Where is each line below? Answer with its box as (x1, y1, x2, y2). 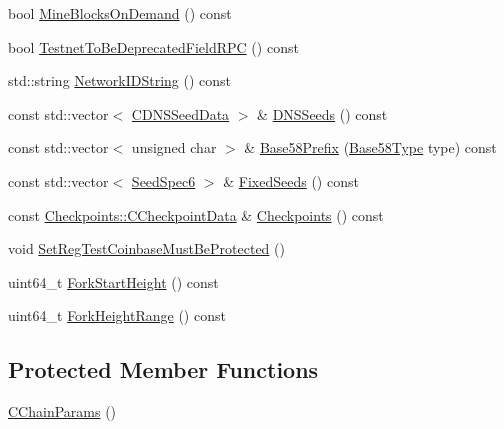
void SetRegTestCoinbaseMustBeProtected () (8, 238, 285, 259)
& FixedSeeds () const (223, 170, 359, 191)
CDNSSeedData (131, 103, 230, 124)
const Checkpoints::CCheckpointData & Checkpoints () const (8, 204, 384, 225)
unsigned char (131, 137, 217, 158)
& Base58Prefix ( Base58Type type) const (244, 137, 497, 158)
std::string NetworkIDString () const (8, 70, 232, 91)
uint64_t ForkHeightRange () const (8, 305, 226, 326)
